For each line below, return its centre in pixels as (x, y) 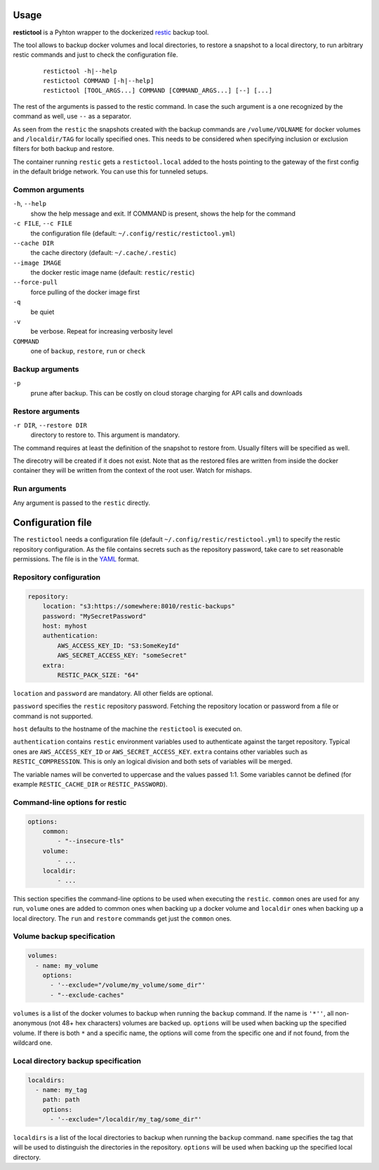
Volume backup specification (64, 936)
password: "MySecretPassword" (94, 616)
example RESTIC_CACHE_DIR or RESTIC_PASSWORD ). (90, 784)
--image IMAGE (37, 263)
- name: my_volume (67, 965)
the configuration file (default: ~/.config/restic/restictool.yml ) (133, 233)
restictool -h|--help (80, 71)
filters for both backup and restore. (64, 149)
